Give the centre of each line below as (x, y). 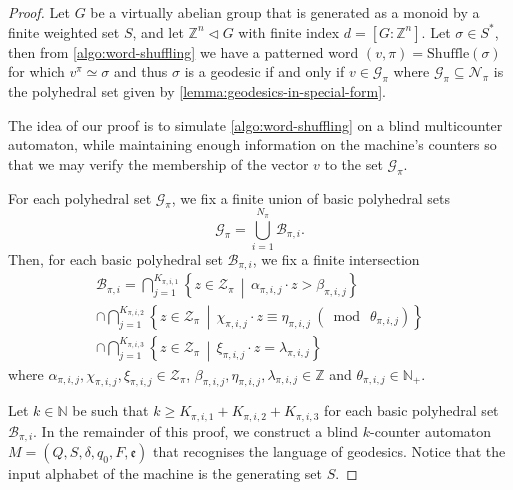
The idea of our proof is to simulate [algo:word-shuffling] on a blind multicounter (255, 124)
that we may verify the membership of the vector (158, 163)
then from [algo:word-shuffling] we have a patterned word (183, 51)
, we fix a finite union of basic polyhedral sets (311, 197)
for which (36, 71)
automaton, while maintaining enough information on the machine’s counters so (252, 144)
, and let (158, 31)
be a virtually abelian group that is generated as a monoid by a (285, 12)
